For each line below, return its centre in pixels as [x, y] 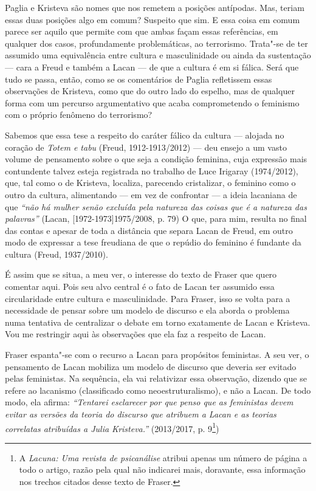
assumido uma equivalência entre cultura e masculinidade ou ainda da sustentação [158, 55]
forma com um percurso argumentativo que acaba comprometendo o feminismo [152, 102]
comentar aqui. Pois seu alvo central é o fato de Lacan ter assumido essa [140, 287]
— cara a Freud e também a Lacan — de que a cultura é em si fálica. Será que [152, 67]
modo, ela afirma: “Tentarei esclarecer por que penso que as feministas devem [149, 402]
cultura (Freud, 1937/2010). [57, 254]
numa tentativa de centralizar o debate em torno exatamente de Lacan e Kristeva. [158, 322]
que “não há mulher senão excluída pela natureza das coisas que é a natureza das [156, 206]
